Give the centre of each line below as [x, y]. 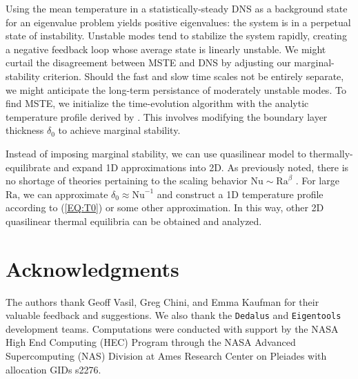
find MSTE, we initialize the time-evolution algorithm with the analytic [157, 103]
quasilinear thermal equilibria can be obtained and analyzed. [134, 221]
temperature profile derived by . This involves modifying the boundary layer [167, 116]
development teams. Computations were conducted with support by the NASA [172, 328]
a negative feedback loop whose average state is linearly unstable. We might [166, 49]
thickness [25, 130]
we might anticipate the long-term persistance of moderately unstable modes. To [176, 89]
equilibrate [28, 167]
